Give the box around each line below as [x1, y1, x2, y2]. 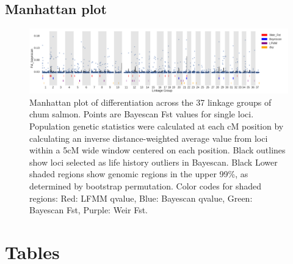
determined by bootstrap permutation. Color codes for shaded [29, 179, 262, 192]
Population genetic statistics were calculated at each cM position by [29, 119, 284, 132]
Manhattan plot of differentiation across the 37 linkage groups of [29, 95, 272, 108]
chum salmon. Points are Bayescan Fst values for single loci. [29, 108, 254, 120]
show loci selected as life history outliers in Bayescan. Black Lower [29, 155, 278, 168]
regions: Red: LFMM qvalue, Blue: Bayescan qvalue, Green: [29, 191, 253, 204]
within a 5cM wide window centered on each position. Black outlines [29, 144, 286, 156]
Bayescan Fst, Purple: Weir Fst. [29, 204, 148, 216]
